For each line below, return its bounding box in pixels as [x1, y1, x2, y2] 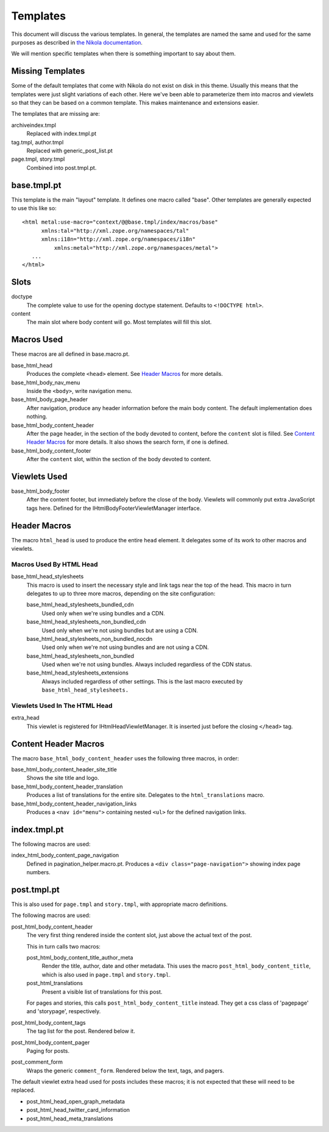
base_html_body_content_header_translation [11, 783, 123, 790]
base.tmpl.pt [11, 180, 62, 190]
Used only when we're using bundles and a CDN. [41, 609, 165, 617]
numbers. [26, 869, 51, 876]
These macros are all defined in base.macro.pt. [11, 350, 130, 358]
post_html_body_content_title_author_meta [26, 953, 133, 961]
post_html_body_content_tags [11, 1019, 86, 1026]
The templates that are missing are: [11, 110, 100, 118]
